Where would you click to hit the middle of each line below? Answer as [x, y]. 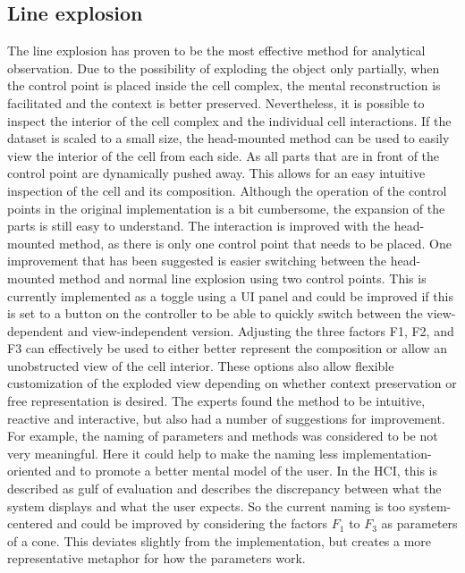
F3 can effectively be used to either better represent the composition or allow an [228, 348]
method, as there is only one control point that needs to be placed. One [255, 243]
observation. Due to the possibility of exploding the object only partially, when [224, 67]
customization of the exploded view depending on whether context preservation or [232, 383]
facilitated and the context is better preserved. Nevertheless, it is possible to [216, 102]
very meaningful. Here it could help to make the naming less [173, 453]
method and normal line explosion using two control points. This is [242, 278]
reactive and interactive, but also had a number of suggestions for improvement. [226, 418]
